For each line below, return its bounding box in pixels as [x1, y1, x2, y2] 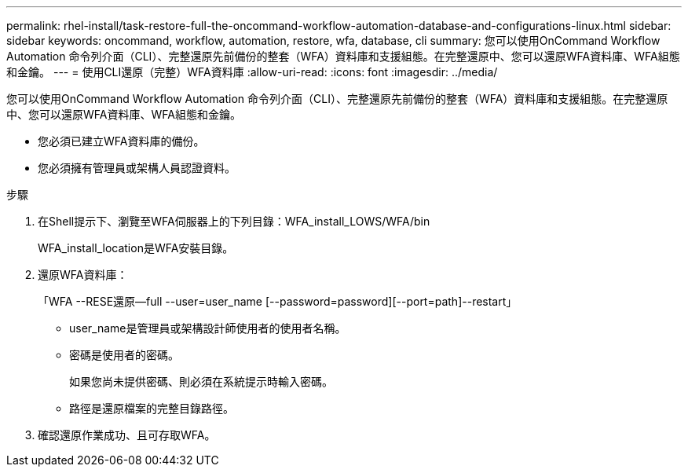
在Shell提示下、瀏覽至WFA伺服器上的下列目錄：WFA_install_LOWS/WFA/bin [38, 214, 430, 228]
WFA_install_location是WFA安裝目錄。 [38, 241, 234, 255]
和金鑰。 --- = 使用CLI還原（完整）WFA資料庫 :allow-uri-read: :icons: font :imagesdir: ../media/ [6, 65, 498, 79]
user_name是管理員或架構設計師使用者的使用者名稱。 [69, 321, 346, 335]
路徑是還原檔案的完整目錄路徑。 [69, 401, 234, 415]
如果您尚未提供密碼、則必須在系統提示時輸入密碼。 [69, 375, 333, 388]
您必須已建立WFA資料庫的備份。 [38, 134, 205, 148]
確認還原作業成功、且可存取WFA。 [38, 428, 216, 442]
